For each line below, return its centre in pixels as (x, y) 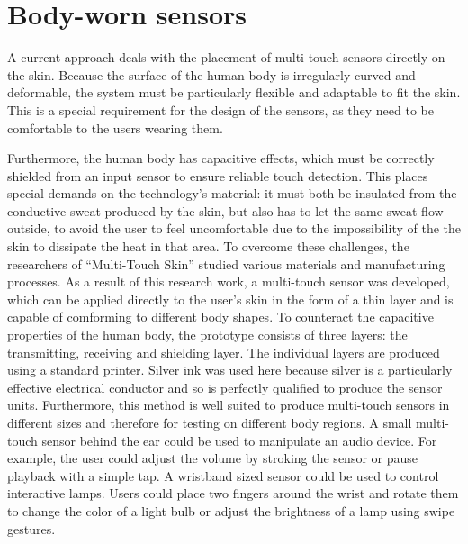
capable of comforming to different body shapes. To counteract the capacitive (220, 317)
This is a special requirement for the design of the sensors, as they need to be (220, 109)
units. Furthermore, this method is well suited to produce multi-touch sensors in (229, 405)
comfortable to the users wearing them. (115, 127)
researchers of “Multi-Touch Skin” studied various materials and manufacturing (226, 263)
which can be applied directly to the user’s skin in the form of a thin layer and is (230, 299)
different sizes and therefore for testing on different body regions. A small (210, 422)
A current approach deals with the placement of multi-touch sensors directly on (226, 57)
